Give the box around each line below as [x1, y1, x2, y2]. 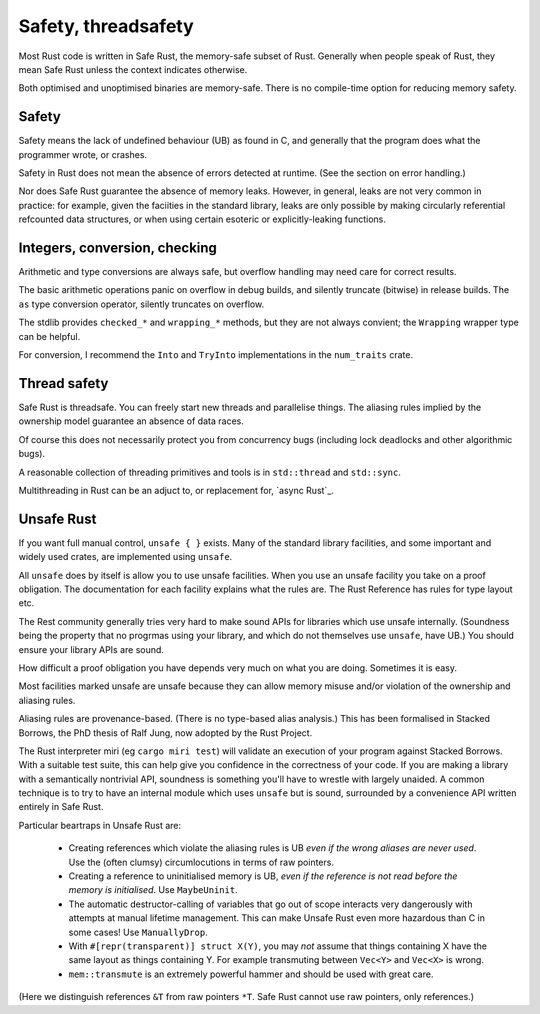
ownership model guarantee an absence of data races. [18, 415, 244, 427]
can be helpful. [18, 330, 81, 342]
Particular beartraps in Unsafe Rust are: [18, 819, 182, 831]
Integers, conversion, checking [18, 240, 217, 256]
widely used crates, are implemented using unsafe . [18, 551, 233, 563]
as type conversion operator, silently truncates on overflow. [18, 298, 265, 310]
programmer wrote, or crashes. [18, 148, 148, 160]
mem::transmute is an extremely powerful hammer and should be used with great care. [68, 968, 434, 980]
